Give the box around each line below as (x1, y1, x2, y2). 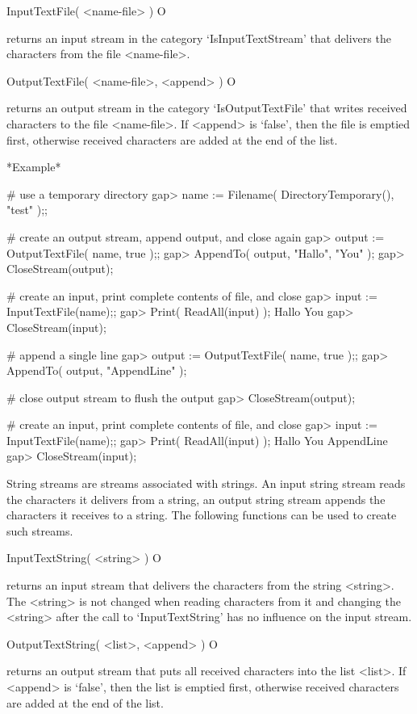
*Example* (6, 158, 61, 175)
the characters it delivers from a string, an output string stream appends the (6, 490, 386, 507)
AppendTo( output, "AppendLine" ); (6, 362, 187, 379)
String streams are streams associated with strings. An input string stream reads (6, 475, 406, 492)
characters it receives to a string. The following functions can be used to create (6, 506, 397, 523)
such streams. (6, 522, 73, 539)
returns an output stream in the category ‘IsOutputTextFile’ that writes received (6, 99, 407, 116)
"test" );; (6, 201, 48, 218)
